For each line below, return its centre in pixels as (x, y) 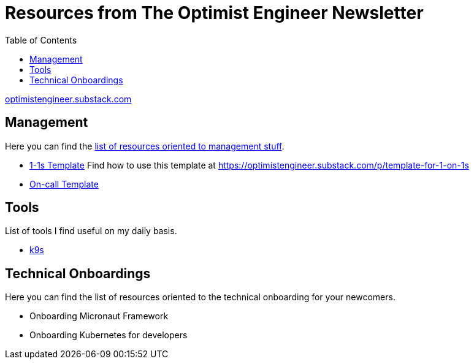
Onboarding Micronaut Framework (99, 316)
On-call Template (64, 184)
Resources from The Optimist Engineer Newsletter (214, 13)
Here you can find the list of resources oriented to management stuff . (145, 146)
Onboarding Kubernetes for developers (109, 335)
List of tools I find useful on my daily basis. (91, 231)
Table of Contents (41, 40)
